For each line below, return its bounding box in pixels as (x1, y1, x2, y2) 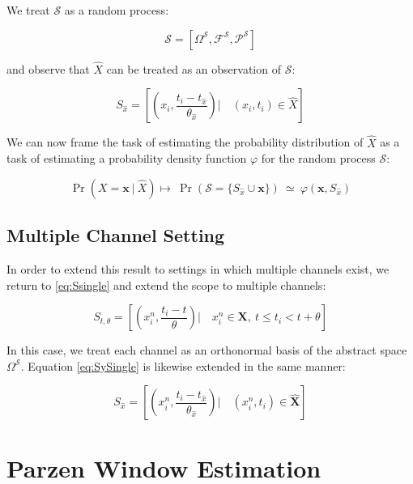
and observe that (6, 60, 90, 77)
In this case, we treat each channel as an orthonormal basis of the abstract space (6, 342, 407, 359)
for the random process (261, 150, 376, 167)
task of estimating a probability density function (6, 150, 247, 167)
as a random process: (64, 2, 169, 18)
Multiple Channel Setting (6, 223, 225, 248)
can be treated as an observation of (106, 60, 281, 77)
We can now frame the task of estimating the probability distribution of (6, 134, 364, 151)
